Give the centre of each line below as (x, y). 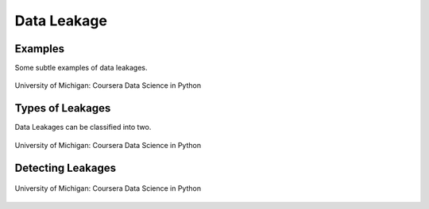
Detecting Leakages (66, 167)
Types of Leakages (63, 108)
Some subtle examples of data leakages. (81, 68)
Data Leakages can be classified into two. (83, 127)
